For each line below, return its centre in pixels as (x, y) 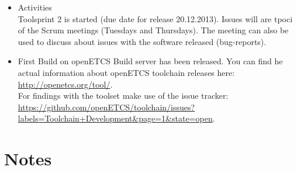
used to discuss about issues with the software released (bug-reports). (142, 41)
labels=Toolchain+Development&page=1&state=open (115, 118)
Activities (35, 7)
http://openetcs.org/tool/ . (65, 84)
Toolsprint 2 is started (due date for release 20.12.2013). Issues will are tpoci (155, 18)
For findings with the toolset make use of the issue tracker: (123, 96)
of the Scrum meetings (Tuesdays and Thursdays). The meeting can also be (153, 30)
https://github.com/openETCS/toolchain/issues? (106, 107)
